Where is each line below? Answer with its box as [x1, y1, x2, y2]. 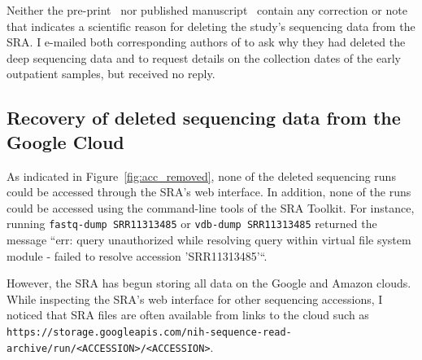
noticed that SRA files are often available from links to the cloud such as [7, 306, 369, 323]
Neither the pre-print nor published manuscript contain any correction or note [7, 2, 407, 18]
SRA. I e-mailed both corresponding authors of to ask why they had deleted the [7, 33, 406, 50]
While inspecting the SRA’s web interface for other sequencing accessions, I [7, 290, 383, 307]
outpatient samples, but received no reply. [7, 65, 215, 82]
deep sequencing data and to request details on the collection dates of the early [7, 49, 401, 66]
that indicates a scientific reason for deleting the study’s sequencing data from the [7, 17, 415, 34]
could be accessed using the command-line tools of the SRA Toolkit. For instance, [7, 199, 415, 216]
